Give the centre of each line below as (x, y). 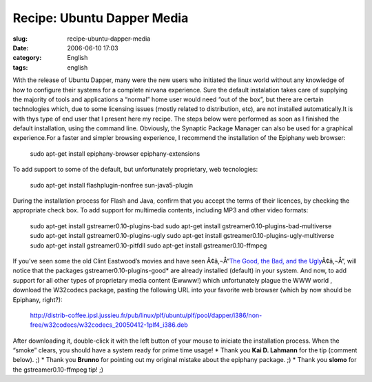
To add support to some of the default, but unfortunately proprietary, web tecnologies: (135, 170)
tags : (20, 67)
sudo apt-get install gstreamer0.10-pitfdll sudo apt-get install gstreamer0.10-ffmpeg (148, 245)
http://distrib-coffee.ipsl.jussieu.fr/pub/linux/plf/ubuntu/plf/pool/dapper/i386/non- (146, 315)
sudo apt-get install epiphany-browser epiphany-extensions (115, 153)
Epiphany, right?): (38, 299)
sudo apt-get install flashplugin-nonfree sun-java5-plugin (112, 185)
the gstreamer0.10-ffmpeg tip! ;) (58, 370)
